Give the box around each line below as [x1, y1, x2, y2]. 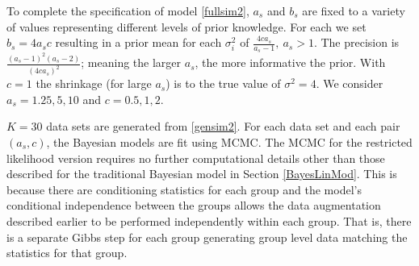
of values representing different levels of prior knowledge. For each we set [6, 18, 367, 35]
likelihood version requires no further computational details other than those [6, 149, 385, 166]
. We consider [316, 75, 383, 92]
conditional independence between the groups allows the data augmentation [6, 197, 381, 214]
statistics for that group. [6, 244, 128, 261]
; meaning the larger [81, 54, 182, 71]
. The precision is [313, 34, 400, 51]
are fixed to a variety [302, 2, 405, 19]
